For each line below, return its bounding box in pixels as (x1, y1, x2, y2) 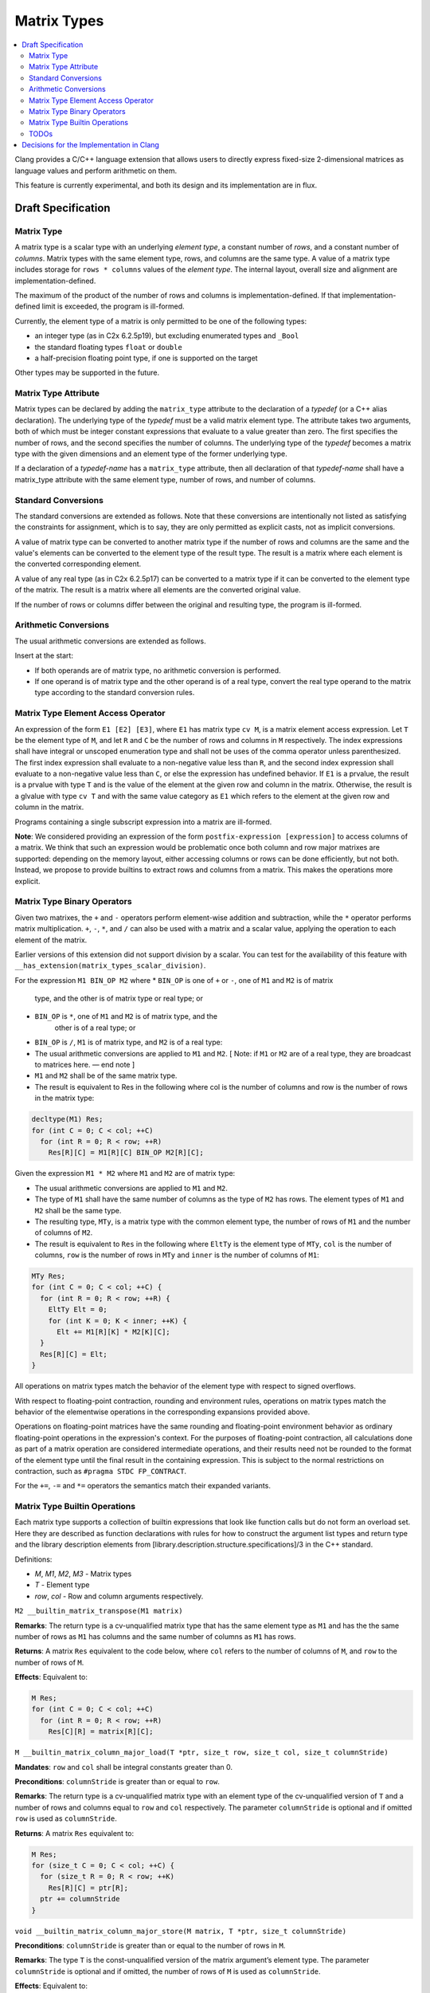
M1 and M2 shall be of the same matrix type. (34, 1071, 178, 1080)
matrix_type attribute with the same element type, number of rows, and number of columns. (14, 474, 316, 484)
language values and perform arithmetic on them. (14, 166, 178, 175)
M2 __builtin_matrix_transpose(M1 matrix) (14, 1606, 183, 1616)
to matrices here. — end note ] (34, 1060, 135, 1070)
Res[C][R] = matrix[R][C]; (48, 1727, 154, 1736)
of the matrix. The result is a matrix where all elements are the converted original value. (14, 585, 302, 595)
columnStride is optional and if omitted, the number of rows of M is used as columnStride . (14, 1966, 322, 1976)
